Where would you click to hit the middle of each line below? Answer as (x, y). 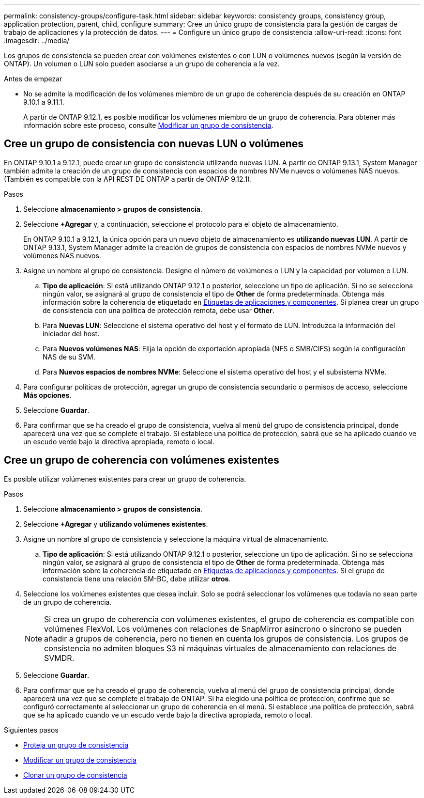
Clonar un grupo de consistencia (75, 775)
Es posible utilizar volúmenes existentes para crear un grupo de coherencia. (125, 479)
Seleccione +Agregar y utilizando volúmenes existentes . (116, 524)
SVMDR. (59, 658)
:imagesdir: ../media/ (37, 40)
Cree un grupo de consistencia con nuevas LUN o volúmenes (154, 144)
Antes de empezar (33, 79)
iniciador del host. (71, 333)
